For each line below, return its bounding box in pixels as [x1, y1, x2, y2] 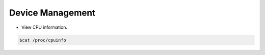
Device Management [9, 7, 96, 18]
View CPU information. [21, 24, 67, 30]
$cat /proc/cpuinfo [19, 37, 66, 43]
